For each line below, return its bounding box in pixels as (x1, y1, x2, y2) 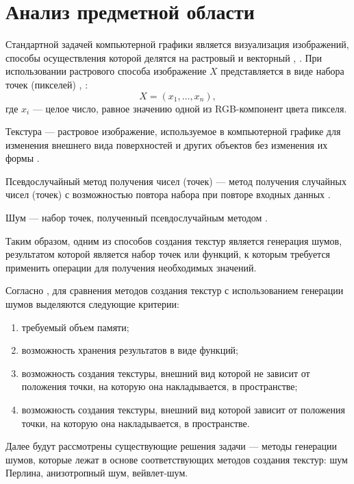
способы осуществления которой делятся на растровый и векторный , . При (5, 50, 323, 64)
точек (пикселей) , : (5, 77, 88, 91)
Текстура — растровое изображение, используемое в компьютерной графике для (5, 124, 341, 138)
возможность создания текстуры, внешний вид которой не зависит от (21, 365, 310, 380)
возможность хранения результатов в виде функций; (21, 343, 239, 357)
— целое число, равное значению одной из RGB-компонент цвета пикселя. (32, 101, 347, 115)
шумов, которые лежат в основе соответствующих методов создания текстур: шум (5, 452, 348, 466)
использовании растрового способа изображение (5, 64, 207, 78)
